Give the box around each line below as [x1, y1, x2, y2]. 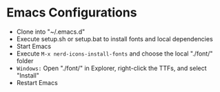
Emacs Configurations [6, 5, 137, 21]
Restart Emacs [16, 78, 58, 87]
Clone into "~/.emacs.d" [16, 27, 86, 36]
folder [16, 56, 34, 65]
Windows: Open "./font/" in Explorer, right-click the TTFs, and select [16, 64, 208, 72]
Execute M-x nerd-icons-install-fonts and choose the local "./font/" [16, 49, 213, 58]
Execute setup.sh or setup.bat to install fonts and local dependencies [16, 34, 213, 43]
